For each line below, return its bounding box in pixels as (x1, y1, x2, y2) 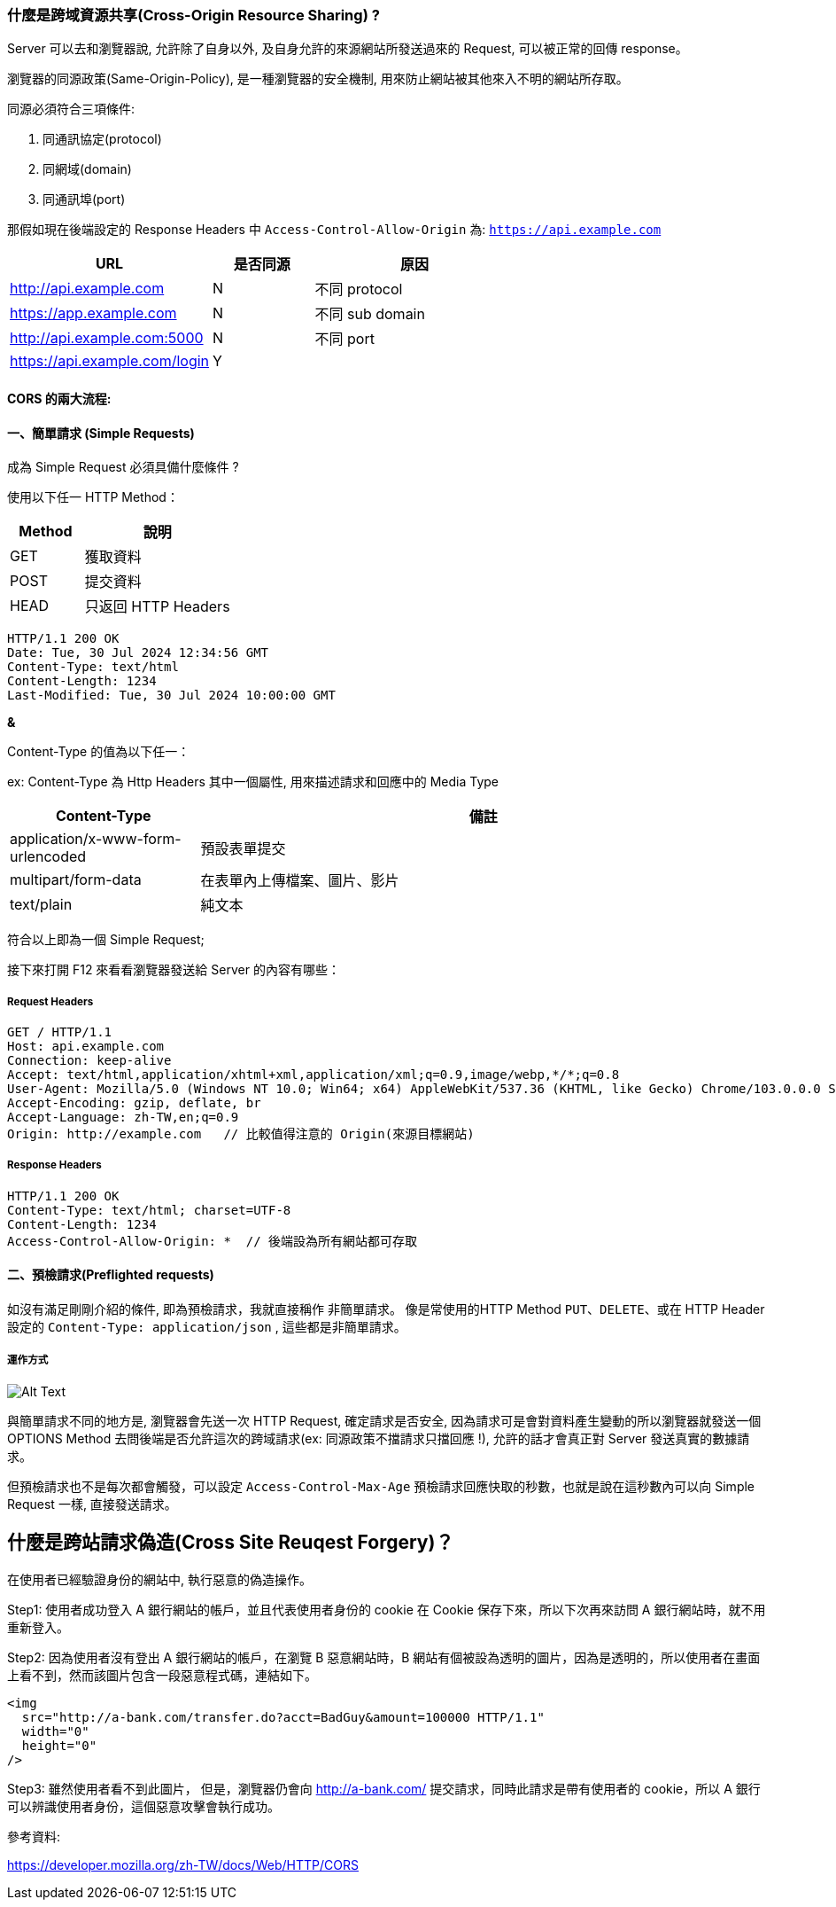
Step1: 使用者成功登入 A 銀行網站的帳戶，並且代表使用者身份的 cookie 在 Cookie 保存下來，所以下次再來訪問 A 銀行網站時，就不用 (7, 1601, 766, 1617)
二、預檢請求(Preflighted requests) (7, 1267, 214, 1283)
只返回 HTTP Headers (84, 598, 230, 616)
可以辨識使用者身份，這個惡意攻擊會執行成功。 (7, 1798, 280, 1814)
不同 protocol (314, 280, 403, 299)
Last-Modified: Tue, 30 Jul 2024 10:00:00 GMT (7, 688, 336, 703)
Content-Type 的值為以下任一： (7, 744, 190, 760)
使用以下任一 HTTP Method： (7, 489, 179, 505)
